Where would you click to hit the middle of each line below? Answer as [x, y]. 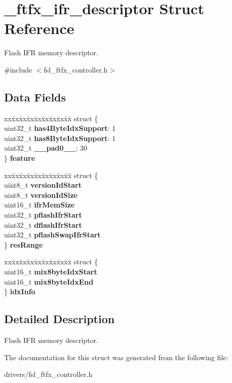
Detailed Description [60, 319]
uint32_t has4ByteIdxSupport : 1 [60, 128]
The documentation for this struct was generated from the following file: [116, 357]
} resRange [24, 244]
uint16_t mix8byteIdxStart [51, 272]
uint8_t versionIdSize [41, 195]
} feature [20, 158]
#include [18, 69]
